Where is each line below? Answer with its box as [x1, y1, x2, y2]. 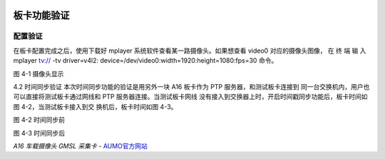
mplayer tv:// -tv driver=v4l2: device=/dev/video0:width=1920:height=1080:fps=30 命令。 [13, 56, 278, 65]
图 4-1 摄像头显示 [13, 69, 64, 78]
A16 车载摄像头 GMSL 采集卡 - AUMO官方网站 [13, 141, 148, 150]
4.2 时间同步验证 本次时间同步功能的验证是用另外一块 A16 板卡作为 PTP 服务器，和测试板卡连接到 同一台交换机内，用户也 [13, 82, 370, 91]
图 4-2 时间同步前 [13, 116, 66, 124]
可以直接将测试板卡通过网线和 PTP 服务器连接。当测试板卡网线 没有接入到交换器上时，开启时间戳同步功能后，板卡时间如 [13, 93, 368, 101]
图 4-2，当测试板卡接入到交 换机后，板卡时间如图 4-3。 [13, 102, 178, 111]
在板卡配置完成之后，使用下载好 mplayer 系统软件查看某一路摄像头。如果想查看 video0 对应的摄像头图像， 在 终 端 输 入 [13, 46, 366, 55]
